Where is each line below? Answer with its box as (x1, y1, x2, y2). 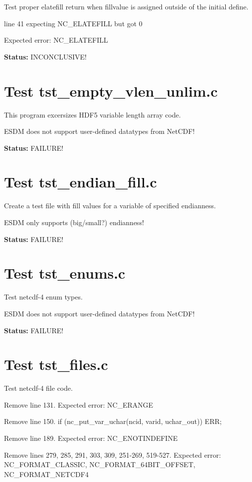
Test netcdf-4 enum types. (4, 292, 83, 302)
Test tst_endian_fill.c (4, 172, 157, 192)
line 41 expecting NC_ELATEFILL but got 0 (4, 18, 143, 28)
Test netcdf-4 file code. (4, 383, 73, 393)
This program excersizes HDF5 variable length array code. (4, 109, 181, 120)
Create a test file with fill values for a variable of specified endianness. (4, 200, 216, 211)
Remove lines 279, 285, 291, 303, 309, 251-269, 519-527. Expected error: (4, 449, 221, 460)
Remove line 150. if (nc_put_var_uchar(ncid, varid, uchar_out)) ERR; (4, 416, 222, 426)
